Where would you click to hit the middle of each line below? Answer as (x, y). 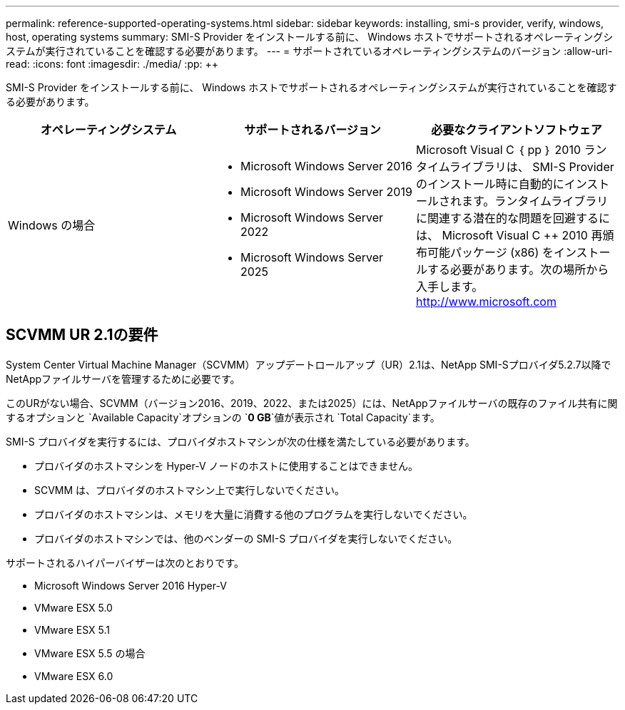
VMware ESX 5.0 (73, 607)
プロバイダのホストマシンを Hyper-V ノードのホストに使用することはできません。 (227, 465)
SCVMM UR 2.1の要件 (82, 335)
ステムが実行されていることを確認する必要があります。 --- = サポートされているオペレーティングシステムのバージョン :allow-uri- (309, 51)
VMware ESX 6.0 (74, 676)
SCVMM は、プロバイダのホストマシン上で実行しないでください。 (190, 490)
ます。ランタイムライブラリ (535, 201)
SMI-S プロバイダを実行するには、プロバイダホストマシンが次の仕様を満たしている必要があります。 (240, 441)
